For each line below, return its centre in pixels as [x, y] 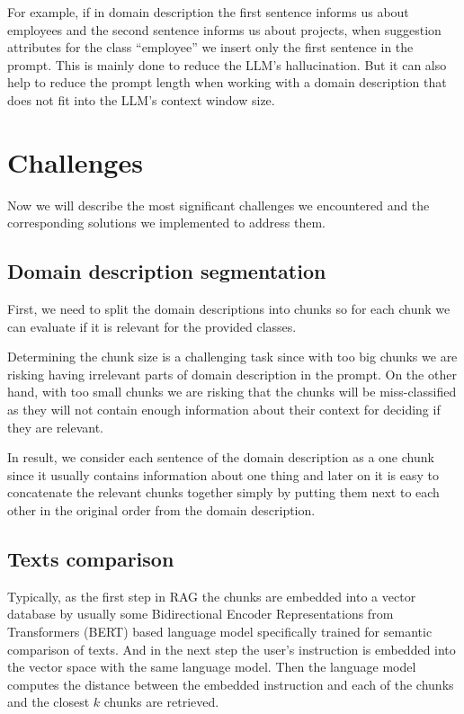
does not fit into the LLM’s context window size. [141, 99]
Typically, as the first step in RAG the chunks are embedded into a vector [212, 596]
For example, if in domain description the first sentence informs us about [208, 12]
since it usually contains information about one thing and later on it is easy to [223, 474]
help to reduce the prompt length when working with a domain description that [227, 82]
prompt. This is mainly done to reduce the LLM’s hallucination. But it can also [227, 64]
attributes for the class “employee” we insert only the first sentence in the [210, 47]
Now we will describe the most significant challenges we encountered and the [219, 205]
